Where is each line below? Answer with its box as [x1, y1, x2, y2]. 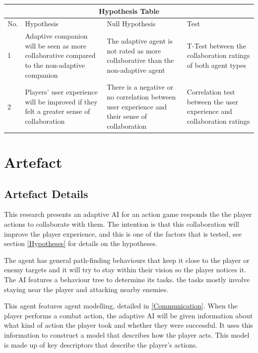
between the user [187, 96, 238, 106]
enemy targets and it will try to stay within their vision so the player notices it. [4, 264, 246, 275]
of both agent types [187, 59, 246, 70]
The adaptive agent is [107, 35, 173, 46]
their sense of [107, 111, 147, 121]
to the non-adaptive [25, 59, 85, 70]
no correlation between [107, 92, 176, 101]
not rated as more [107, 45, 161, 55]
